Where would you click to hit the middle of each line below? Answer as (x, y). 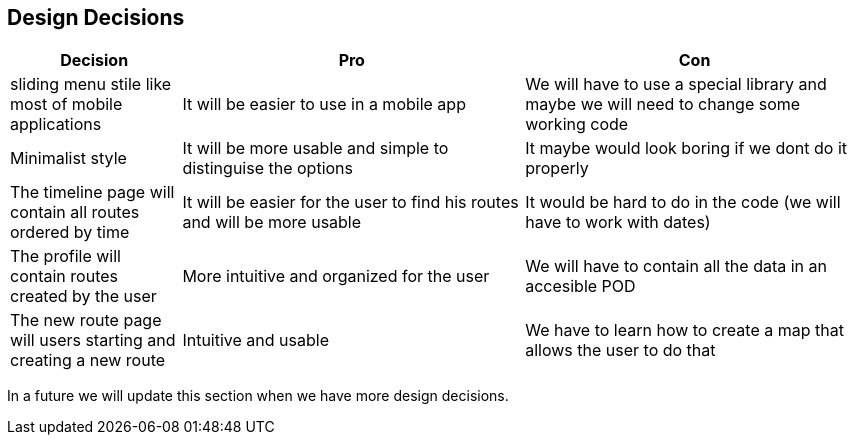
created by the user (83, 296)
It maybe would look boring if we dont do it (686, 148)
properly (557, 168)
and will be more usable (272, 222)
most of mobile (66, 104)
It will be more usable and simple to (315, 148)
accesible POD (580, 286)
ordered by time (70, 232)
